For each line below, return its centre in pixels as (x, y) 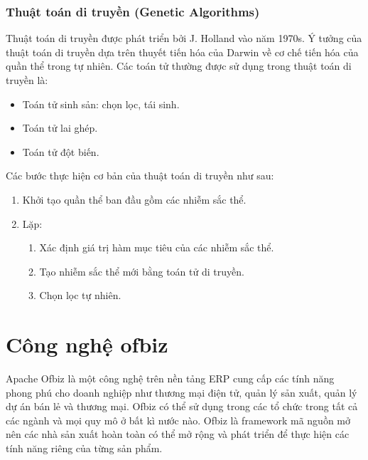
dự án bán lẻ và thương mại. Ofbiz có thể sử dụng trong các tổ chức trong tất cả (182, 406)
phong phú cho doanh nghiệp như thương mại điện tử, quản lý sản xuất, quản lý (182, 392)
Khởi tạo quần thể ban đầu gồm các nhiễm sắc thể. (134, 199)
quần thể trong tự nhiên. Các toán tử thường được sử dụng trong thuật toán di (179, 66)
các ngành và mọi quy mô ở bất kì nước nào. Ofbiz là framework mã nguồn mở (178, 420)
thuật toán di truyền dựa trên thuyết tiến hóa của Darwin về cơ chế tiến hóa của (182, 52)
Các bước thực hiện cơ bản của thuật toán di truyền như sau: (140, 176)
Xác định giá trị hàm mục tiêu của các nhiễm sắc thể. (157, 247)
